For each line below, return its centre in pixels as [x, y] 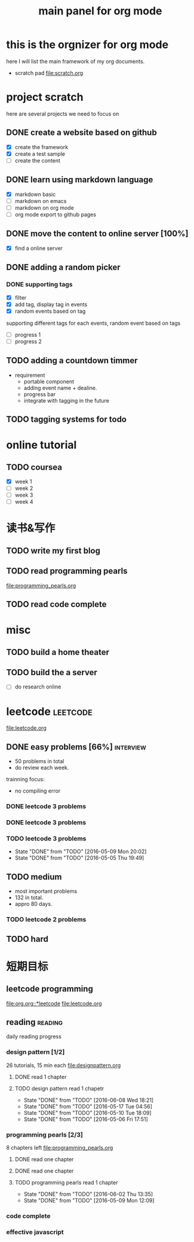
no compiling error [38, 791]
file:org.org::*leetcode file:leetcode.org [54, 1003]
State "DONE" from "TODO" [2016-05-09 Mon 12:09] [89, 1200]
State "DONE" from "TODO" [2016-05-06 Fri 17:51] [86, 1119]
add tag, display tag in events [51, 304]
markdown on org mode [44, 207]
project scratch [45, 97]
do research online [38, 687]
